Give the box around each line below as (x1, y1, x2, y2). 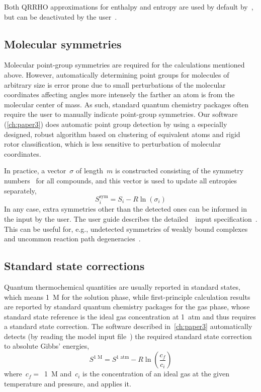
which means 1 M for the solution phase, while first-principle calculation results (4, 291, 250, 302)
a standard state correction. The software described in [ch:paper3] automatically (4, 321, 252, 332)
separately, (4, 185, 37, 195)
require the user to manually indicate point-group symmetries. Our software (4, 109, 238, 119)
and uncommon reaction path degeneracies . (4, 233, 141, 244)
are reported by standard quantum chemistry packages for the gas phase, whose (4, 301, 250, 312)
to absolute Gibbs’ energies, (4, 341, 90, 351)
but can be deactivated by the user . (4, 11, 117, 22)
